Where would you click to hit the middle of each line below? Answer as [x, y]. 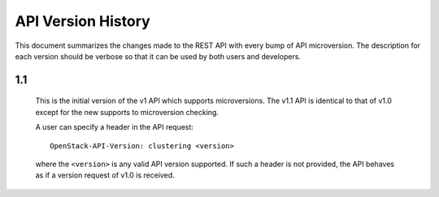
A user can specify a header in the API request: [115, 127]
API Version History [83, 21]
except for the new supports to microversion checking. [127, 112]
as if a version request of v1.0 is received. [105, 175]
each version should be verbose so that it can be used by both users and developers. [158, 56]
